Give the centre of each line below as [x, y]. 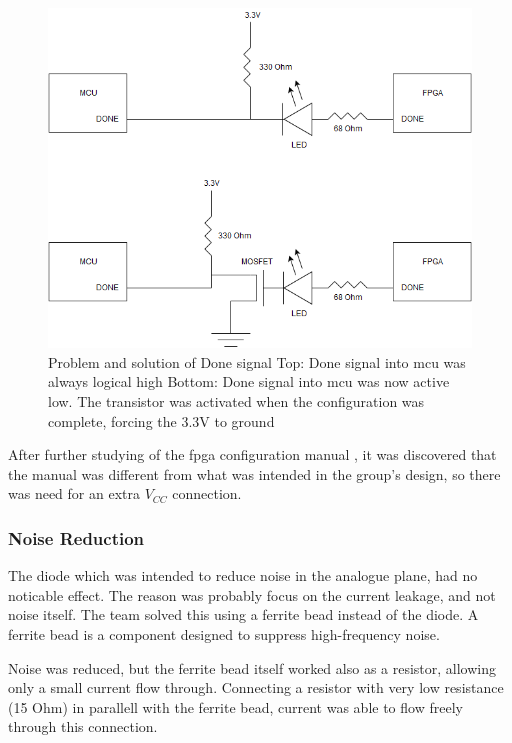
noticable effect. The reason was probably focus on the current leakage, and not [252, 594]
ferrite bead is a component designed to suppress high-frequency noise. [224, 633]
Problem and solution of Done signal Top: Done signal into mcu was [257, 361]
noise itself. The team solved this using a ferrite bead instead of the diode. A [243, 614]
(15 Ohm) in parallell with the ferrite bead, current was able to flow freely [235, 706]
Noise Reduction [76, 537]
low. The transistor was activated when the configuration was [236, 401]
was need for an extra [74, 493]
